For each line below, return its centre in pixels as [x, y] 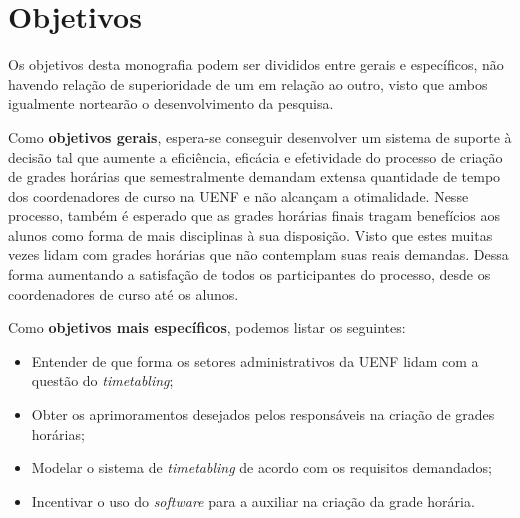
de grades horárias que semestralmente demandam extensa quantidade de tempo [254, 176]
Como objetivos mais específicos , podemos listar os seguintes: [207, 327]
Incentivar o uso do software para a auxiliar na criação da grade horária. [253, 500]
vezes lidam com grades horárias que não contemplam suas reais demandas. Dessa [258, 254]
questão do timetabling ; [102, 380]
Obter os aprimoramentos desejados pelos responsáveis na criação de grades [263, 414]
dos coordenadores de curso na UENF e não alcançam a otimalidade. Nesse [238, 195]
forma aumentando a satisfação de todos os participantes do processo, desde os [249, 274]
